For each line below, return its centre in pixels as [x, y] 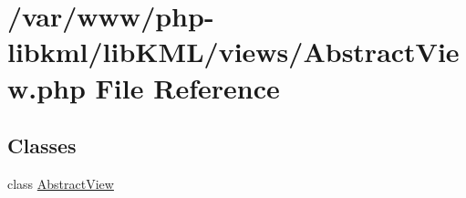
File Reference [187, 87]
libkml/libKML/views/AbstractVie [233, 52]
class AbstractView [61, 183]
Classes [42, 146]
